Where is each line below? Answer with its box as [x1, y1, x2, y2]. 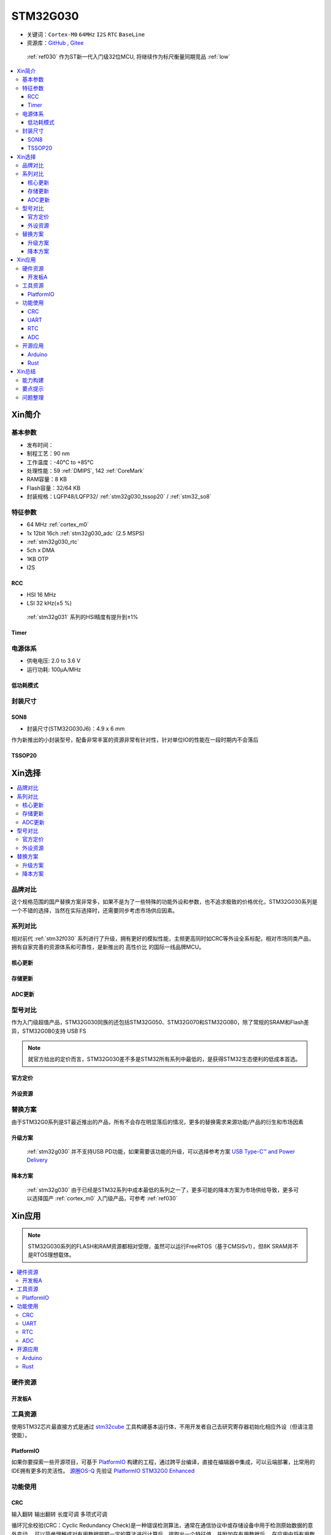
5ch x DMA [26, 546, 55, 554]
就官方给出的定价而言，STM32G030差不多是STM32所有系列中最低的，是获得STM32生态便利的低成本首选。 [28, 1055, 302, 1063]
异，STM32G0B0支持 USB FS [11, 1027, 86, 1035]
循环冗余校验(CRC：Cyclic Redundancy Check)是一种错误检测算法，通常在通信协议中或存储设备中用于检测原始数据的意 [11, 1521, 313, 1529]
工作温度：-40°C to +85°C [26, 458, 94, 466]
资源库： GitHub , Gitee [26, 39, 84, 46]
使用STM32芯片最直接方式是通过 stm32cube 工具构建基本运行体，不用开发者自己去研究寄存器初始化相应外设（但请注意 [11, 1423, 314, 1430]
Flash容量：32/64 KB [26, 484, 81, 491]
